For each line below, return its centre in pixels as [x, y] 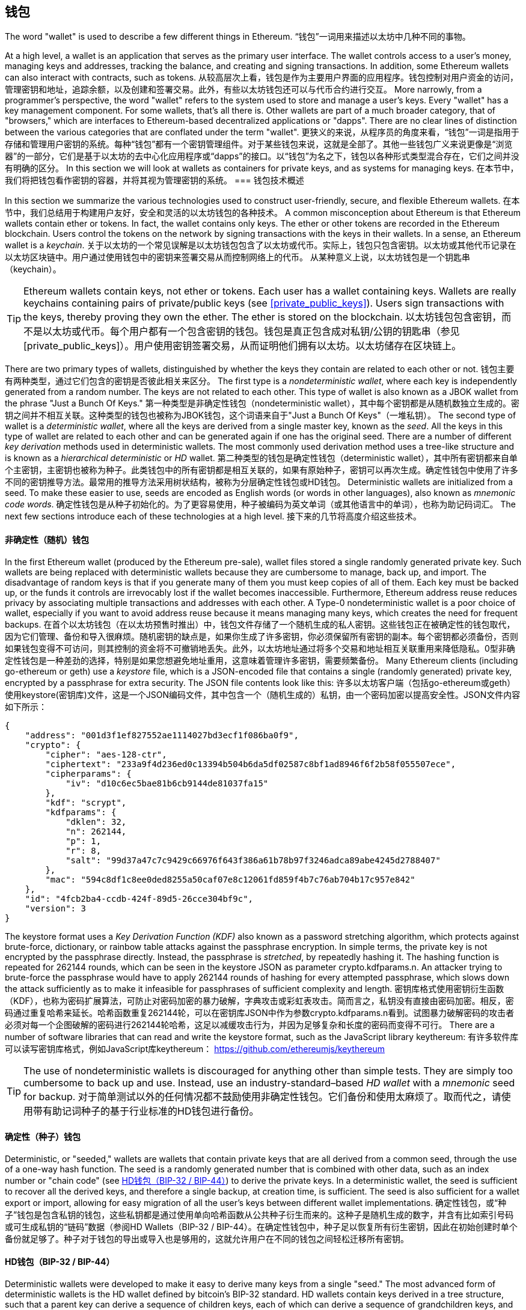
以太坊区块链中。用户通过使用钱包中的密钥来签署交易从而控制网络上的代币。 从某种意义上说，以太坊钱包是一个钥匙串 [237, 257]
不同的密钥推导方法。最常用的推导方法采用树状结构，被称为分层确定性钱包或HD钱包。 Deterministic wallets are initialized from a [259, 482]
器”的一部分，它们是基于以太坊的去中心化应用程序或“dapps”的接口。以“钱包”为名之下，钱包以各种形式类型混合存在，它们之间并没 [262, 156]
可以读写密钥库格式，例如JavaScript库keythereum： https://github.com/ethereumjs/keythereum [195, 1048]
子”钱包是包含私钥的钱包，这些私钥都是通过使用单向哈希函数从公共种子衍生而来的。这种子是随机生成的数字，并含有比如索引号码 [259, 1214]
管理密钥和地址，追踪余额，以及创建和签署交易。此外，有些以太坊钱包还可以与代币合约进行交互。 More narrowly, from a [243, 90]
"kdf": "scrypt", [86, 802]
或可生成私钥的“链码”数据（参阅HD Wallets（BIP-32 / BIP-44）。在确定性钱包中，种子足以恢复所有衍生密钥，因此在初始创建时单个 [261, 1226]
